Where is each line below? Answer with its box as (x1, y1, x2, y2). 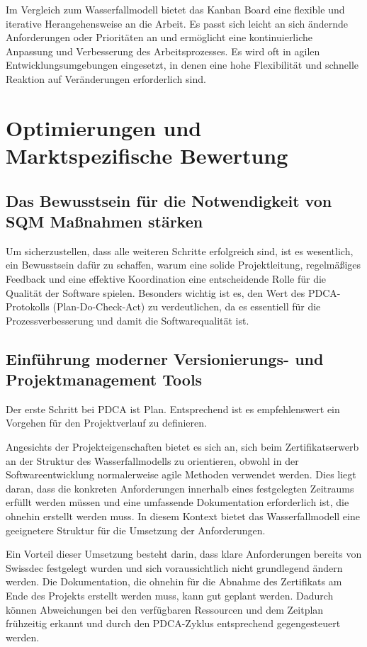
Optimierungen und (6, 113, 202, 142)
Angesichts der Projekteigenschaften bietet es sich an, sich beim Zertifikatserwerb (6, 439, 359, 454)
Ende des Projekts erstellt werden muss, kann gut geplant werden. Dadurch (6, 588, 334, 602)
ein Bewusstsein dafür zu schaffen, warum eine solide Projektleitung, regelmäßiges (6, 257, 361, 272)
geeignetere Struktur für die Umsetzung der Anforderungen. (6, 522, 266, 537)
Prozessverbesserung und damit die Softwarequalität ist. (6, 313, 249, 327)
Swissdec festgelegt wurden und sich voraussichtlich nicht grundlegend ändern (6, 560, 343, 575)
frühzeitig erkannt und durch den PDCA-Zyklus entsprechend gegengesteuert (6, 616, 341, 631)
